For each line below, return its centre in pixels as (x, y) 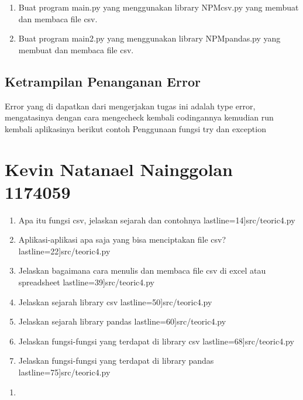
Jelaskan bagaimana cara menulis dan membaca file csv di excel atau (142, 270)
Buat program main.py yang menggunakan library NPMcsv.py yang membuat (159, 7)
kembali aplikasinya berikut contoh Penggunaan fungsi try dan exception (135, 128)
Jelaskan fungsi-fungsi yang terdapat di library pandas (116, 361)
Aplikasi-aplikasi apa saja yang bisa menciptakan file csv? (122, 239)
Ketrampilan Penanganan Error (103, 81)
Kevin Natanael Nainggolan (119, 169)
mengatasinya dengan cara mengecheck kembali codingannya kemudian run (139, 117)
